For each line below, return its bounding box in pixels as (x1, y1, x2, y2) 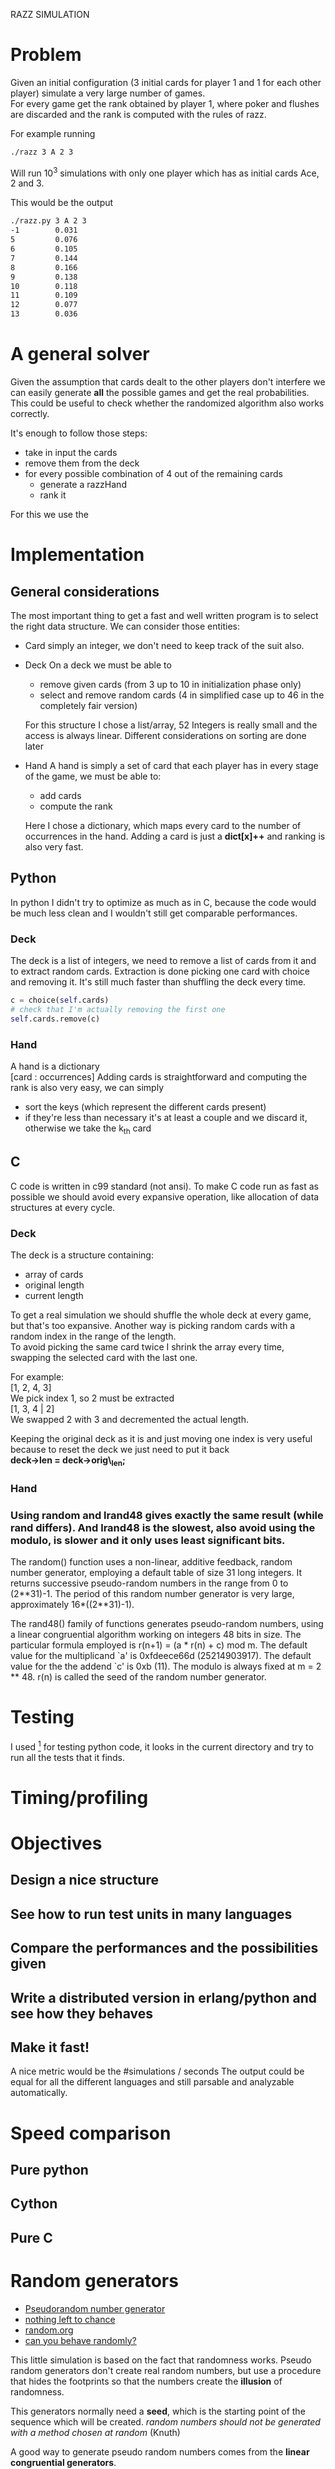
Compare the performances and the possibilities (10, 1940, 319, 1957)
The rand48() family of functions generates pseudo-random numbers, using (10, 1617, 324, 1629)
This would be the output (10, 197, 114, 209)
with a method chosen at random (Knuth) (10, 2426, 181, 2438)
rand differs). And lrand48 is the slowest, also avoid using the (10, 1520, 316, 1534)
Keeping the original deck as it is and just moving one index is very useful (10, 1432, 313, 1444)
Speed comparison (10, 2122, 172, 2144)
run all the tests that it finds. (10, 1751, 126, 1763)
